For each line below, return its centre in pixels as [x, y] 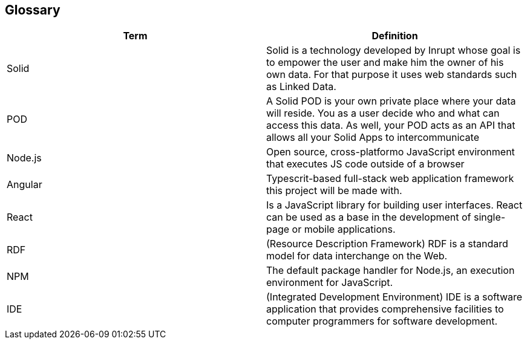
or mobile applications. [344, 229]
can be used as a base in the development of [369, 217]
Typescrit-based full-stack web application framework [390, 179]
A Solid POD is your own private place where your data [391, 101]
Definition [395, 36]
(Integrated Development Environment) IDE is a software [394, 297]
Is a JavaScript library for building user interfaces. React [394, 205]
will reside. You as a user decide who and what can [383, 113]
